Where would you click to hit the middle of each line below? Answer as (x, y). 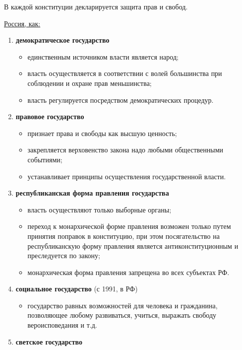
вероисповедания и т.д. (62, 325)
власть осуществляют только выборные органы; (99, 209)
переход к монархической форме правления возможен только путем (129, 226)
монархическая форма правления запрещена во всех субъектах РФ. (128, 272)
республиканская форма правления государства (92, 193)
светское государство (49, 341)
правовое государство (50, 116)
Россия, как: (22, 23)
